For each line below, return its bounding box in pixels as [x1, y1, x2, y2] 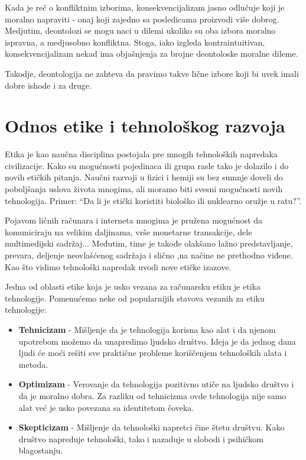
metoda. [18, 358, 48, 370]
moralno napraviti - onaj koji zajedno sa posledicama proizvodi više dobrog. [5, 12, 279, 25]
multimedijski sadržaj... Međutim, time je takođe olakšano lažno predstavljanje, [5, 237, 293, 250]
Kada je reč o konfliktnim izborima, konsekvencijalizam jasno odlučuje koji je [5, 1, 285, 13]
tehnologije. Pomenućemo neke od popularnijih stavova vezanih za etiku [5, 291, 265, 304]
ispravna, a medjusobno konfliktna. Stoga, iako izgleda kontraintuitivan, [5, 35, 265, 48]
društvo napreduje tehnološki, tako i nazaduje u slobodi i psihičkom [18, 432, 264, 445]
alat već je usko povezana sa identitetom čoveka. [18, 401, 194, 413]
